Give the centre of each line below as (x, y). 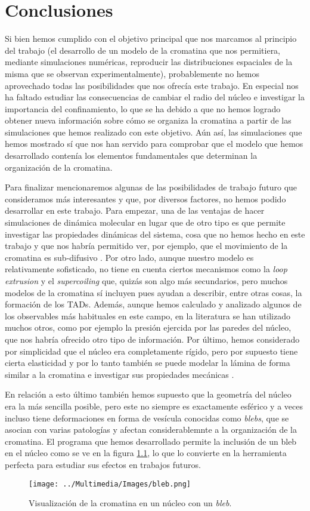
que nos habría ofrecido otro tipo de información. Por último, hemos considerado (152, 339)
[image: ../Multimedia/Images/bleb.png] (110, 484)
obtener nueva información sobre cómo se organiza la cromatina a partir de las (148, 120)
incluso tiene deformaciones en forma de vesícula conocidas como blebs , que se (147, 418)
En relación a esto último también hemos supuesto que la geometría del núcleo (148, 394)
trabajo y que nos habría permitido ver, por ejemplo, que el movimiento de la (146, 246)
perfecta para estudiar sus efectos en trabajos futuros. (103, 464)
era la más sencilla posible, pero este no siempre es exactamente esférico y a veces (154, 406)
